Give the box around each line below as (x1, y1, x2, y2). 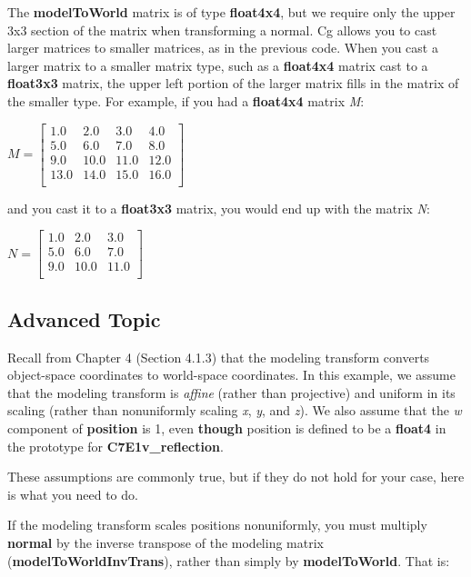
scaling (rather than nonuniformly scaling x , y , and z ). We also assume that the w (7, 401, 462, 420)
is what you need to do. (7, 484, 138, 503)
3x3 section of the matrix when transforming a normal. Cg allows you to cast (7, 20, 437, 39)
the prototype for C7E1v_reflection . (7, 436, 224, 455)
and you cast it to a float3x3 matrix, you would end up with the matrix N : (7, 198, 430, 217)
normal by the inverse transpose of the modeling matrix (7, 532, 324, 552)
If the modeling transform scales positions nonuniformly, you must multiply (7, 515, 427, 534)
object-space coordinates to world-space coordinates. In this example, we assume (7, 365, 456, 384)
